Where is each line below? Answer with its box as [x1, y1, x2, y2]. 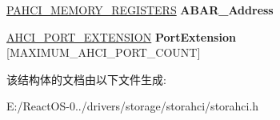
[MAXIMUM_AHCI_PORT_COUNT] [6, 44, 201, 61]
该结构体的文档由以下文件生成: [6, 70, 166, 87]
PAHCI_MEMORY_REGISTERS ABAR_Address [6, 2, 274, 18]
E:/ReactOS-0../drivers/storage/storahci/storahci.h [6, 98, 259, 114]
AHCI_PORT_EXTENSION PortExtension [6, 28, 236, 45]
